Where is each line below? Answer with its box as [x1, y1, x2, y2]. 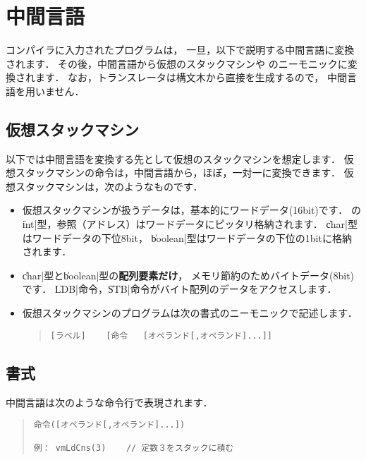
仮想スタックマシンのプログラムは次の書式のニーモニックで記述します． [22, 305, 358, 320]
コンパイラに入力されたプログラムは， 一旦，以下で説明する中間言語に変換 [6, 42, 355, 57]
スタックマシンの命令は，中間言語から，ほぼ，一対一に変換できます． [15, 165, 341, 180]
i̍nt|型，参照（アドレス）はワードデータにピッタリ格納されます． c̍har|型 [22, 217, 358, 231]
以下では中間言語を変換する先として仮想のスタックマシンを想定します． [6, 151, 341, 166]
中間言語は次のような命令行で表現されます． [6, 394, 213, 409]
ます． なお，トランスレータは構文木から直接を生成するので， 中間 [35, 70, 347, 85]
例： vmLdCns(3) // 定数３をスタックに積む [33, 443, 234, 454]
